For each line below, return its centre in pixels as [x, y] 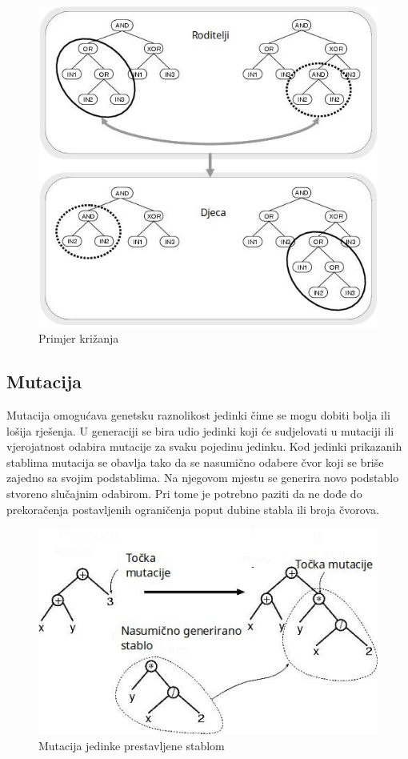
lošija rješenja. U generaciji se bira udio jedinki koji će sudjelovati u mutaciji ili [200, 430]
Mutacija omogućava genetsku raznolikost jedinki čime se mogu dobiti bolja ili [198, 415]
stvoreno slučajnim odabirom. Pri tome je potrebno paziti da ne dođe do [184, 494]
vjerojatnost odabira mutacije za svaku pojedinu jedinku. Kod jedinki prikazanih [204, 446]
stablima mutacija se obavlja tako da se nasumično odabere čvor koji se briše [195, 462]
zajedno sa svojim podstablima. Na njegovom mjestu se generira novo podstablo [203, 478]
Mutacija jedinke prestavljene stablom [132, 745]
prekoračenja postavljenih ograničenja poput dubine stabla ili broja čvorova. [193, 509]
